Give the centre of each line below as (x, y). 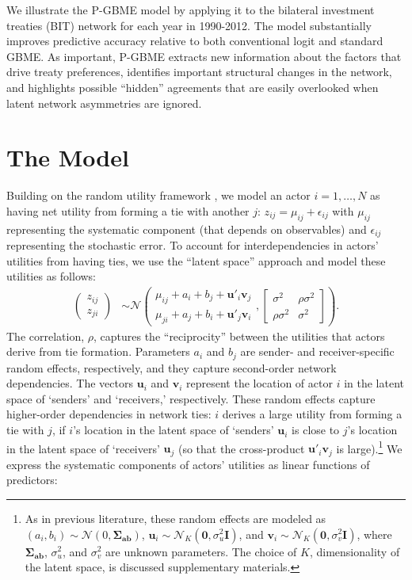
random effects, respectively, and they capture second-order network (172, 367)
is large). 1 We (369, 447)
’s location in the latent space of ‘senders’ (174, 430)
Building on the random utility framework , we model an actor (158, 195)
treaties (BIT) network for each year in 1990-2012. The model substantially (189, 25)
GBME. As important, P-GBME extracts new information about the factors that (204, 56)
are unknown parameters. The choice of (201, 551)
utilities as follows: (51, 276)
